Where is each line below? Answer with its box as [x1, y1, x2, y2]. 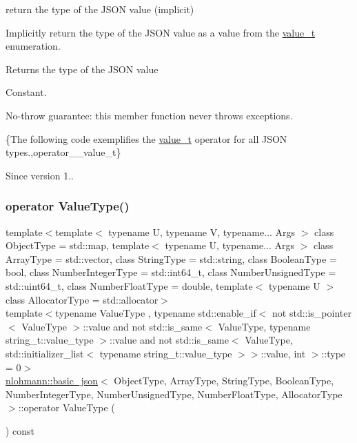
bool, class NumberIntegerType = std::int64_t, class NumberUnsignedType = [6, 265, 336, 279]
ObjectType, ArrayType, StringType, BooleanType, [114, 373, 334, 388]
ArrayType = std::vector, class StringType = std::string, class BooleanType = [6, 251, 337, 266]
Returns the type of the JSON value [6, 61, 159, 76]
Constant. [6, 85, 47, 99]
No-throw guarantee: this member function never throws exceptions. [6, 108, 293, 122]
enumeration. [6, 39, 61, 53]
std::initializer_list [6, 346, 84, 360]
